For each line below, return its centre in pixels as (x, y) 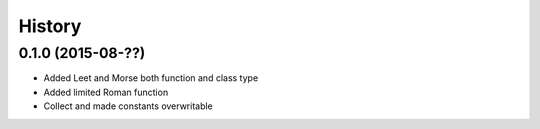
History (50, 26)
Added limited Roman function (106, 92)
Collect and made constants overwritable (128, 106)
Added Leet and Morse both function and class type (151, 78)
